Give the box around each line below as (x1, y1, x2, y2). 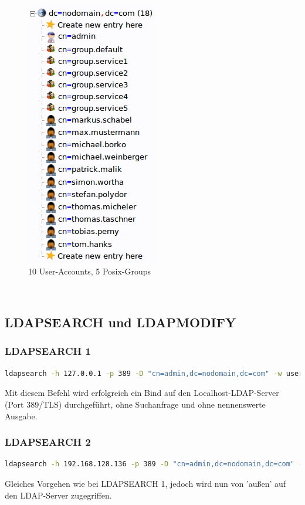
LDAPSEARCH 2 (5, 435, 91, 449)
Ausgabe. (5, 409, 38, 422)
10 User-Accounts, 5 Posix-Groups (28, 265, 151, 277)
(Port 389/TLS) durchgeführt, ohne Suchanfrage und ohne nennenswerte (5, 398, 266, 410)
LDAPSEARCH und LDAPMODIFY (5, 313, 236, 331)
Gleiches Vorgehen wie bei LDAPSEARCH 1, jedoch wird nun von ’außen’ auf (5, 477, 286, 489)
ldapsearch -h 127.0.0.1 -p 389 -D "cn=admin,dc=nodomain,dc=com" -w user (5, 369, 303, 378)
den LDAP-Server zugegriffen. (5, 489, 112, 501)
